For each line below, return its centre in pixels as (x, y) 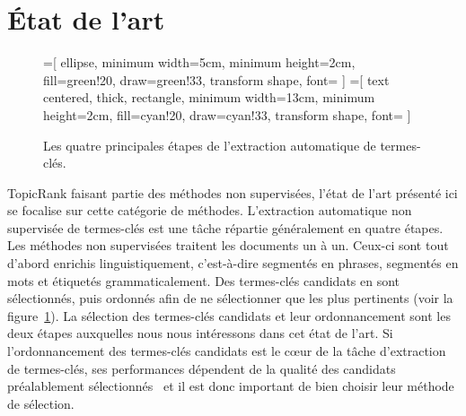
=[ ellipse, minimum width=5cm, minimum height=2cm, (199, 62)
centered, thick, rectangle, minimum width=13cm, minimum (209, 97)
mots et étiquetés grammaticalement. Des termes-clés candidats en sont (204, 280)
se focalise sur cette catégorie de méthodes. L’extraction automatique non (210, 210)
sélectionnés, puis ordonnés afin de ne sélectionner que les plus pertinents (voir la (230, 298)
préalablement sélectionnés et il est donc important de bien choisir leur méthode (231, 386)
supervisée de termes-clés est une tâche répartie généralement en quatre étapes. (225, 227)
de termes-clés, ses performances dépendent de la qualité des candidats (202, 368)
